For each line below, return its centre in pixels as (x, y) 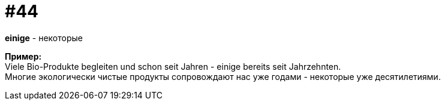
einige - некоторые (44, 38)
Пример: (23, 56)
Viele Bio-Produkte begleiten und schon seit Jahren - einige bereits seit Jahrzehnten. (173, 66)
